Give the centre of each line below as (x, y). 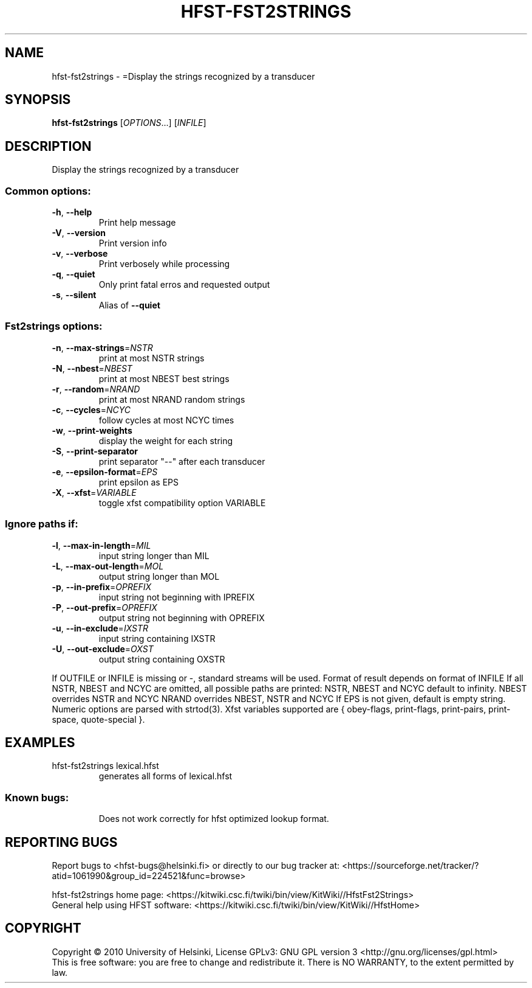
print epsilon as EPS (138, 482)
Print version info (133, 243)
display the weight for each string (166, 440)
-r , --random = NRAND (96, 389)
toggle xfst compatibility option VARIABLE (182, 503)
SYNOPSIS (38, 100)
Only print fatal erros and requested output (184, 285)
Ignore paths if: (42, 524)
